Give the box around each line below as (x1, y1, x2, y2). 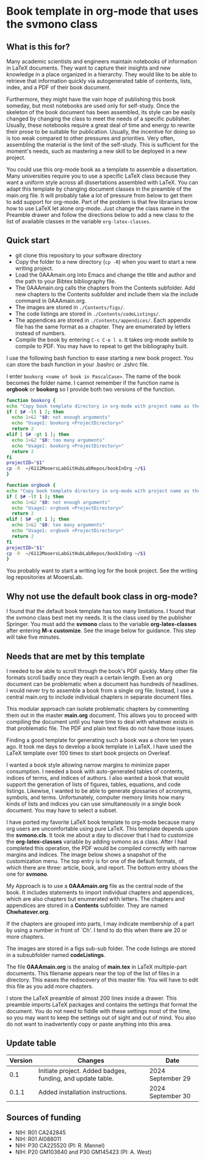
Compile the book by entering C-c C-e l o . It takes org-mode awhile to (15, 336, 194, 343)
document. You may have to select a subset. (6, 806, 118, 813)
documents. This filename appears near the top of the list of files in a (6, 969, 180, 977)
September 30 (149, 1091, 191, 1100)
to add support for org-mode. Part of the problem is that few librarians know (6, 198, 198, 205)
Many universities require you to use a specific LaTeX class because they (6, 172, 190, 180)
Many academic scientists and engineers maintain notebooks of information (6, 58, 197, 65)
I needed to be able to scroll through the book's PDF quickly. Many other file (6, 667, 198, 674)
